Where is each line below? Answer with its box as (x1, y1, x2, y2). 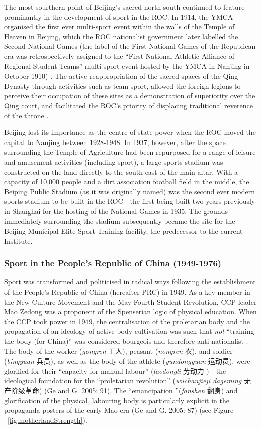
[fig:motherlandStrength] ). (8, 414, 88, 425)
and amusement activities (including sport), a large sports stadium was (4, 156, 223, 167)
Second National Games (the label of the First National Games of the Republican (4, 41, 256, 51)
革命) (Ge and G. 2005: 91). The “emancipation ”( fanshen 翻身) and (25, 385, 238, 395)
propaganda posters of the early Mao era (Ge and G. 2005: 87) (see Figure (4, 405, 234, 415)
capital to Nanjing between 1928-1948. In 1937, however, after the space (4, 136, 226, 147)
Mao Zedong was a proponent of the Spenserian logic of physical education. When (4, 306, 257, 317)
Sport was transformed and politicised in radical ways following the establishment (4, 276, 256, 287)
